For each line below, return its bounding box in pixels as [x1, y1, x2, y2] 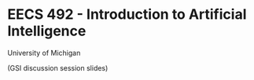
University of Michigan [7, 48, 81, 57]
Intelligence [7, 22, 87, 40]
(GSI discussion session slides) [7, 63, 109, 72]
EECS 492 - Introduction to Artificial [7, 5, 247, 24]
